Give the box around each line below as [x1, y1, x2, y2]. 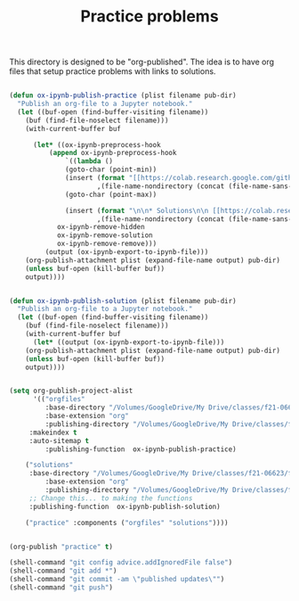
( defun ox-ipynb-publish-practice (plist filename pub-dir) [9, 91, 238, 100]
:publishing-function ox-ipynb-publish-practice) [44, 444, 238, 454]
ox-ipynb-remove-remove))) [56, 239, 158, 249]
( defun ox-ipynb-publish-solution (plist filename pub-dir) [9, 296, 238, 305]
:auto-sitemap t [28, 436, 90, 445]
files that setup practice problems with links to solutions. [9, 66, 216, 77]
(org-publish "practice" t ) [9, 542, 114, 551]
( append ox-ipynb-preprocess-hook [48, 149, 177, 158]
